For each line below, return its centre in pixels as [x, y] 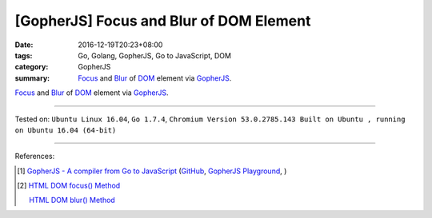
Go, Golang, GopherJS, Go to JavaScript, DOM [155, 55]
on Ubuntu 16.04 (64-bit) [66, 130]
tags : [24, 55]
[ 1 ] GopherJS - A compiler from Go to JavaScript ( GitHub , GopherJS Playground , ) [152, 171]
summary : [32, 78]
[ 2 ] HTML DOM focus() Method [69, 186]
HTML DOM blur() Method [72, 200]
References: [35, 157]
